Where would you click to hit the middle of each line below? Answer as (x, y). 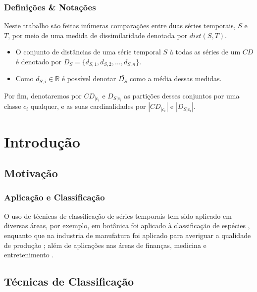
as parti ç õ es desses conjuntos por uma (182, 95)
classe (13, 106)
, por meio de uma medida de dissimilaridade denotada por (98, 35)
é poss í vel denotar (89, 78)
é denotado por (39, 61)
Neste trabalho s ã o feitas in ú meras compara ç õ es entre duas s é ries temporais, (120, 25)
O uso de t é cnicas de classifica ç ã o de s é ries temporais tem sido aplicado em (118, 216)
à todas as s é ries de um (205, 52)
